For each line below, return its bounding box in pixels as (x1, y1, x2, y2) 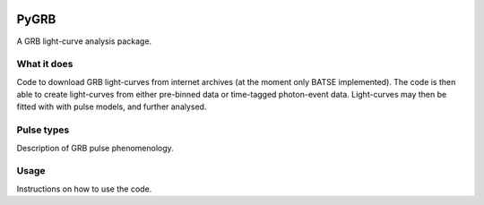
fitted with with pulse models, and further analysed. (16, 101, 207, 112)
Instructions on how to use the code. (16, 184, 152, 194)
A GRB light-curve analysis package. (16, 36, 152, 47)
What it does (16, 58, 73, 71)
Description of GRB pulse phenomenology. (16, 142, 174, 153)
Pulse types (16, 124, 70, 136)
